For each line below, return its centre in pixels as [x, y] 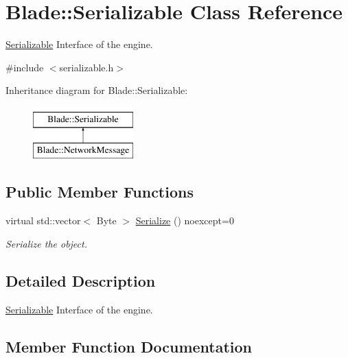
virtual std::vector [43, 220]
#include [25, 67]
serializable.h [86, 67]
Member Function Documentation [129, 346]
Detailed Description [81, 280]
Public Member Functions [100, 192]
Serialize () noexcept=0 [185, 220]
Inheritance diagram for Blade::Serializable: [97, 90]
